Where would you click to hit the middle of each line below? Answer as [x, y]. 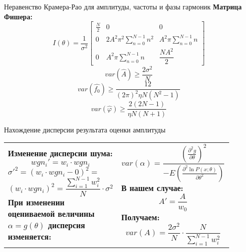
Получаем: [140, 217]
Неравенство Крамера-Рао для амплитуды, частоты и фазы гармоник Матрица [123, 6]
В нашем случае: [152, 188]
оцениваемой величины [51, 214]
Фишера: [18, 16]
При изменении [36, 202]
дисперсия [66, 225]
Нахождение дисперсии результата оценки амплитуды [85, 129]
